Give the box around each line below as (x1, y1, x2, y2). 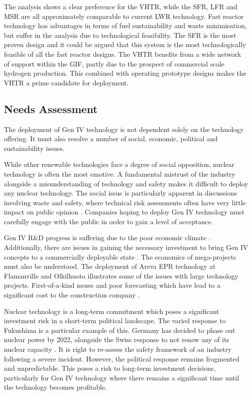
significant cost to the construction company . (4, 290, 140, 300)
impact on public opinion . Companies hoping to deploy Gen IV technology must (4, 207, 245, 217)
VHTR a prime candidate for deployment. (4, 77, 129, 87)
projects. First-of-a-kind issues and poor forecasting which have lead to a (4, 280, 220, 290)
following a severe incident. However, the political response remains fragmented (4, 353, 240, 363)
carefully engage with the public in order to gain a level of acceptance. (4, 216, 213, 226)
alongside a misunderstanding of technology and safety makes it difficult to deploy (4, 178, 248, 188)
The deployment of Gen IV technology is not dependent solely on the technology (4, 124, 244, 134)
